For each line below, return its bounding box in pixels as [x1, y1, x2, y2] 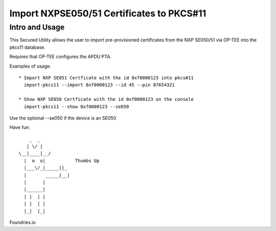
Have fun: [9, 124, 30, 131]
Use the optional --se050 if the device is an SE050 [9, 115, 117, 121]
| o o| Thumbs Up [24, 158, 100, 163]
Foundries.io [9, 219, 36, 225]
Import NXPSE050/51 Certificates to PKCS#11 [9, 8, 206, 19]
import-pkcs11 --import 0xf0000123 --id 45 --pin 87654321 [24, 82, 175, 88]
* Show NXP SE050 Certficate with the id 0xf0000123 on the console [18, 96, 194, 102]
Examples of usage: [9, 63, 51, 69]
